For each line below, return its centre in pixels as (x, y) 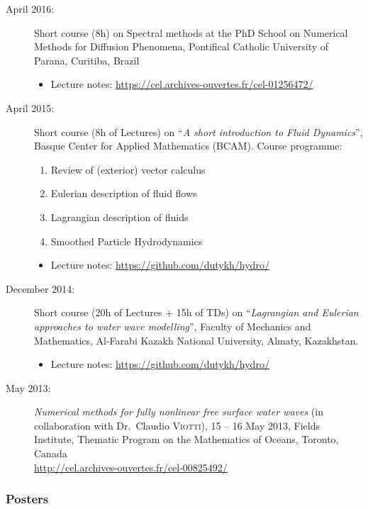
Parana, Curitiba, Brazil (87, 60)
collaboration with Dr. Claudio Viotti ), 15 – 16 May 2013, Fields (177, 425)
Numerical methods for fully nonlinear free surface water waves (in (179, 412)
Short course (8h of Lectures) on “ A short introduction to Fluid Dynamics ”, (199, 132)
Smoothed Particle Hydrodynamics (127, 241)
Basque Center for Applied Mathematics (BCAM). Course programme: (188, 146)
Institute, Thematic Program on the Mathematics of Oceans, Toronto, (186, 439)
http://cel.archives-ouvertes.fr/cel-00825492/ (131, 467)
